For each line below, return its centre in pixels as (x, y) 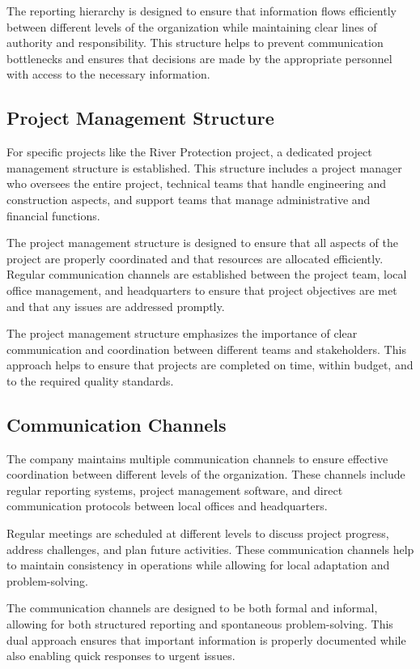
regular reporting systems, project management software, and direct (175, 490)
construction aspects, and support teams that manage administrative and (189, 199)
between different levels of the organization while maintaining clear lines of (192, 26)
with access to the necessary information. (108, 74)
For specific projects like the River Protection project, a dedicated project (189, 152)
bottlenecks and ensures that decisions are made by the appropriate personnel (199, 58)
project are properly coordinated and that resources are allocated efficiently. (195, 258)
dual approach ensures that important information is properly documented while (206, 639)
